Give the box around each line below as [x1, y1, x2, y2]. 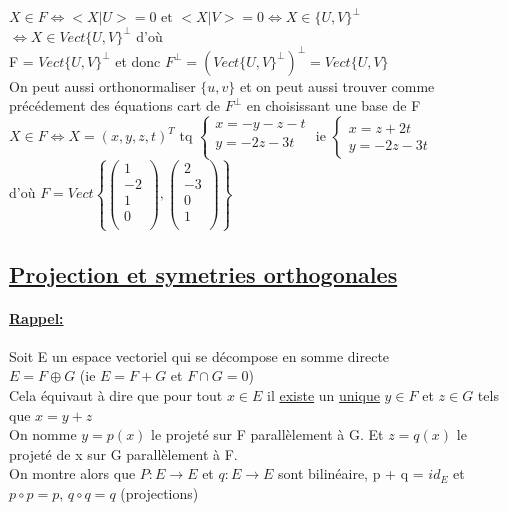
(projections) [120, 482, 199, 503]
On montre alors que [9, 463, 136, 484]
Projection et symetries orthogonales [9, 258, 398, 289]
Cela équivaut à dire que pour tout [9, 384, 223, 405]
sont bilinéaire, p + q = [278, 463, 424, 484]
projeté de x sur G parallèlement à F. [9, 443, 238, 464]
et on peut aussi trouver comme [240, 75, 435, 96]
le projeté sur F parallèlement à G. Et [151, 424, 384, 445]
